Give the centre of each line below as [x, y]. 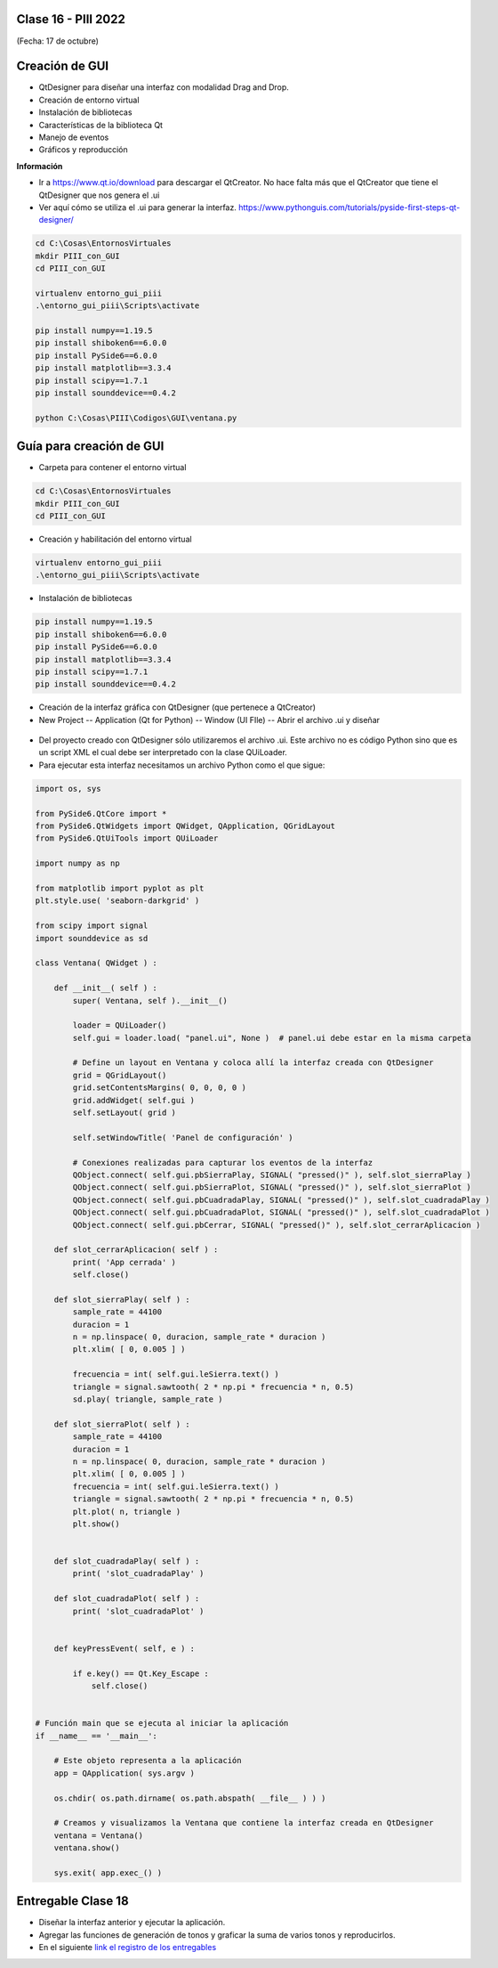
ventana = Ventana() [99, 1835]
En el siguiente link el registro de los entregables [128, 1948]
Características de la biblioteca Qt [101, 125]
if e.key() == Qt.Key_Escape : [141, 1673]
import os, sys [68, 789]
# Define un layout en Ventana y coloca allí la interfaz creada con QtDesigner [253, 1063]
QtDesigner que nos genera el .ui [99, 195]
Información [40, 166]
